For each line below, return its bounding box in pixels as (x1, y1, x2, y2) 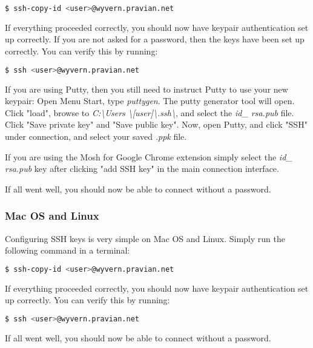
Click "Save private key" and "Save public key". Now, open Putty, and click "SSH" (5, 118, 308, 131)
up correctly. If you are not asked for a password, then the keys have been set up (5, 33, 305, 45)
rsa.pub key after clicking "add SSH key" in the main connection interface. (5, 162, 279, 175)
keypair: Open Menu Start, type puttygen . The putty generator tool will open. (5, 94, 295, 107)
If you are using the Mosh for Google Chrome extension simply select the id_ (5, 150, 292, 163)
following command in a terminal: (5, 244, 130, 257)
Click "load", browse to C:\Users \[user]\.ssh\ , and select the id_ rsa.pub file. (5, 106, 294, 119)
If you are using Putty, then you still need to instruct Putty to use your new (5, 82, 288, 95)
